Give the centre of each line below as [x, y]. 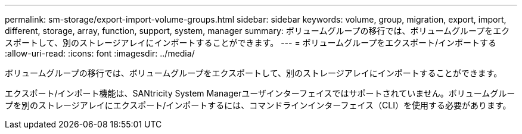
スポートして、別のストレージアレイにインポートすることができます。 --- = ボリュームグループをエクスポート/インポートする [251, 43]
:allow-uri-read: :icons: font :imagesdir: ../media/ [100, 53]
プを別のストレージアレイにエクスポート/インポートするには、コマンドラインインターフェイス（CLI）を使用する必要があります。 [258, 105]
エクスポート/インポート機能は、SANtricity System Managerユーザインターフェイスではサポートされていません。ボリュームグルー [260, 93]
